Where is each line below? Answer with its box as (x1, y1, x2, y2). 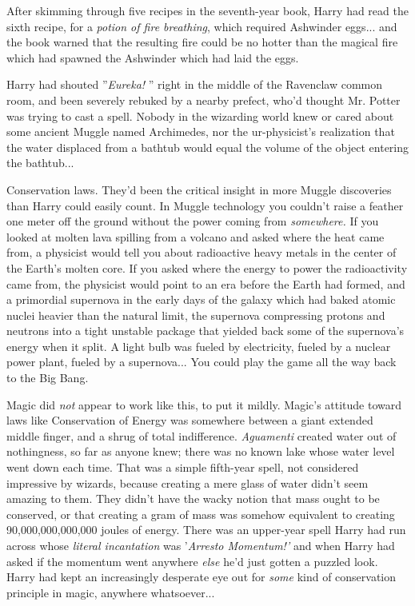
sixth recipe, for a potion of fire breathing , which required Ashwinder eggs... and (6, 18, 397, 34)
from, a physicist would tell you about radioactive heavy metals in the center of (6, 244, 397, 261)
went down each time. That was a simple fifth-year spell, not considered (6, 459, 359, 476)
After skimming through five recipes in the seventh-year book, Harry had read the (6, 2, 409, 18)
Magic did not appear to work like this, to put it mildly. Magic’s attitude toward (6, 396, 402, 413)
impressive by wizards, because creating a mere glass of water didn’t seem (6, 474, 369, 491)
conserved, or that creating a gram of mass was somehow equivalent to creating (6, 505, 395, 522)
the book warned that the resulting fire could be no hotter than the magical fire (6, 34, 398, 50)
